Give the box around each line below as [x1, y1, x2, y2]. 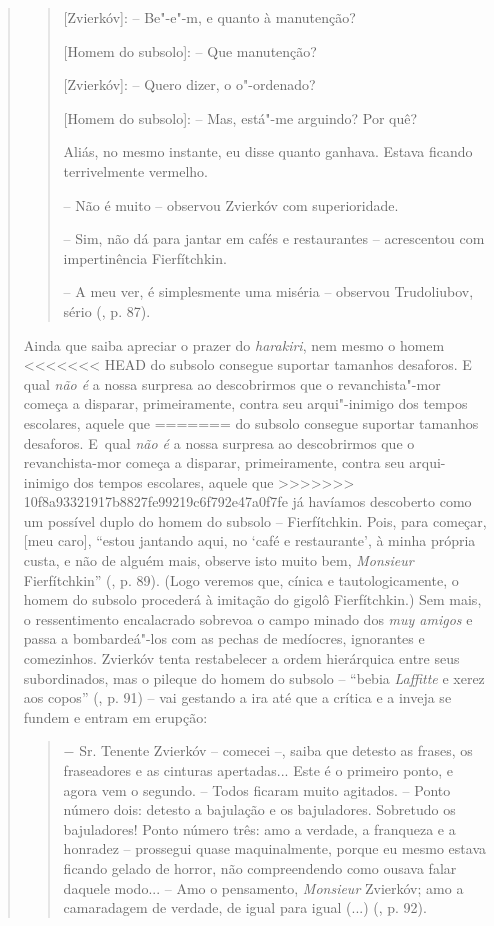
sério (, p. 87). [63, 300, 151, 321]
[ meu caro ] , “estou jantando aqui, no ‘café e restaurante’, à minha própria [23, 530, 476, 551]
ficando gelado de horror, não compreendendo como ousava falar [63, 857, 457, 878]
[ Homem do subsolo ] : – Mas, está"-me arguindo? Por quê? [63, 107, 418, 128]
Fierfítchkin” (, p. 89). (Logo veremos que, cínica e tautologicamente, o [23, 569, 459, 590]
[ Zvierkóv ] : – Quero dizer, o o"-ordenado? [63, 74, 316, 95]
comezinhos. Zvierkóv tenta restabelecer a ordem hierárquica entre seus [23, 648, 460, 669]
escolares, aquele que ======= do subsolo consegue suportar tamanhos [23, 412, 479, 433]
